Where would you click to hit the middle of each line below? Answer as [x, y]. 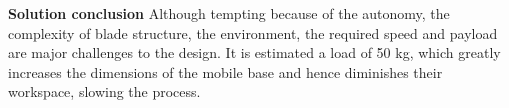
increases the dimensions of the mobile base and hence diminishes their [225, 71]
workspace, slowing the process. [104, 91]
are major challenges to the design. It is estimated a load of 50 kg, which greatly [254, 52]
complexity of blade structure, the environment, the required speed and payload [253, 32]
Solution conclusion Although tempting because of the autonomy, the [229, 13]
